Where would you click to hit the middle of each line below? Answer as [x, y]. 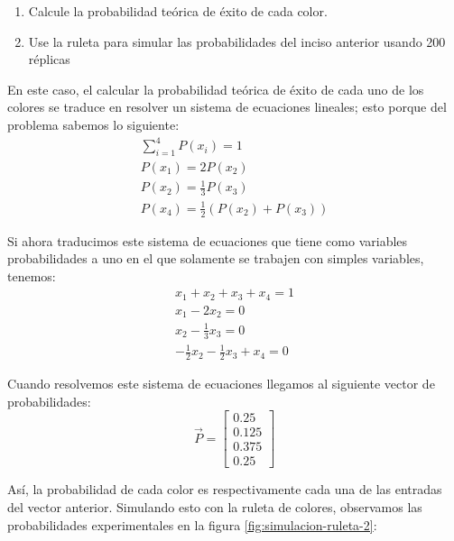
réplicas [49, 59]
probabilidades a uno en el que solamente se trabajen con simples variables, [216, 258]
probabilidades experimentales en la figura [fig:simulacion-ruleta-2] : [192, 524]
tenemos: [32, 275]
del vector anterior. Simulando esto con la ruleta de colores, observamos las [215, 507]
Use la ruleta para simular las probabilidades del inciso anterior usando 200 [237, 41]
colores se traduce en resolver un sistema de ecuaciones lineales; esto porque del [227, 107]
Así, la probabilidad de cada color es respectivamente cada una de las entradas [225, 489]
